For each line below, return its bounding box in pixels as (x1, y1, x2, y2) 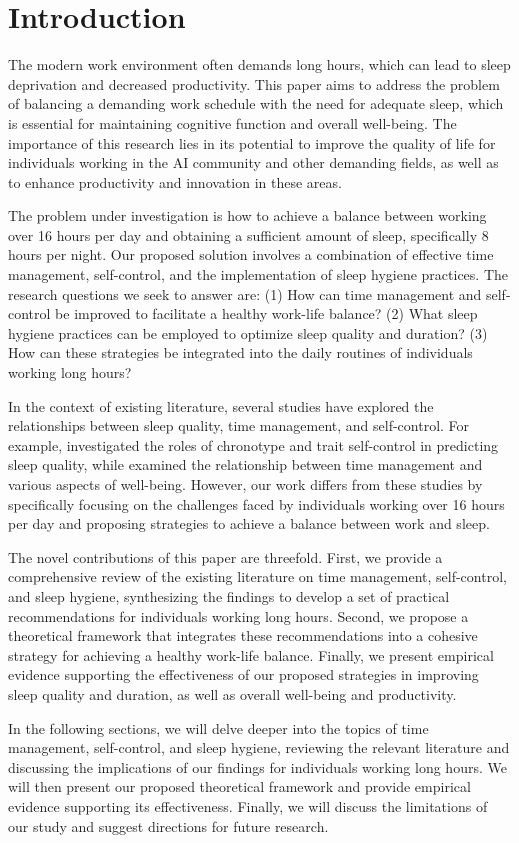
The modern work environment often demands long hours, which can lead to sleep (8, 54, 511, 75)
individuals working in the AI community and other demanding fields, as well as (8, 152, 499, 173)
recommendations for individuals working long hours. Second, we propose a (8, 605, 469, 626)
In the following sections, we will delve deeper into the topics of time (8, 717, 429, 738)
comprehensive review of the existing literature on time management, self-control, (8, 566, 507, 587)
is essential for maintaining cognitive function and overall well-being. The (8, 112, 457, 133)
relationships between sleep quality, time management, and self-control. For (8, 415, 470, 436)
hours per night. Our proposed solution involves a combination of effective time (8, 244, 494, 265)
